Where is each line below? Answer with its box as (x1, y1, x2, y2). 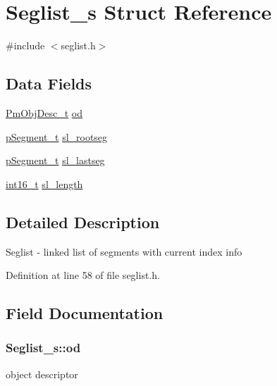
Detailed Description (6, 211, 160, 232)
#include (6, 38, 45, 53)
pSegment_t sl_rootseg (6, 129, 108, 144)
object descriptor (6, 366, 78, 381)
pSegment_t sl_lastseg (6, 153, 105, 168)
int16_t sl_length (6, 176, 83, 191)
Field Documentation (6, 302, 164, 324)
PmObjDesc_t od (6, 105, 82, 120)
